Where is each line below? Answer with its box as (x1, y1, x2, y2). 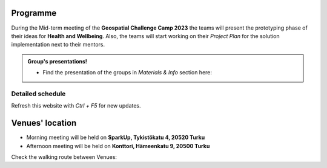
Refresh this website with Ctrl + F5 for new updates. (11, 102, 142, 109)
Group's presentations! (27, 57, 88, 65)
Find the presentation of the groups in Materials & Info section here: (42, 69, 212, 76)
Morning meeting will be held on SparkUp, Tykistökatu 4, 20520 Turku (26, 134, 205, 141)
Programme (11, 8, 57, 18)
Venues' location (11, 118, 77, 128)
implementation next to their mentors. (11, 41, 105, 48)
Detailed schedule (11, 89, 66, 98)
